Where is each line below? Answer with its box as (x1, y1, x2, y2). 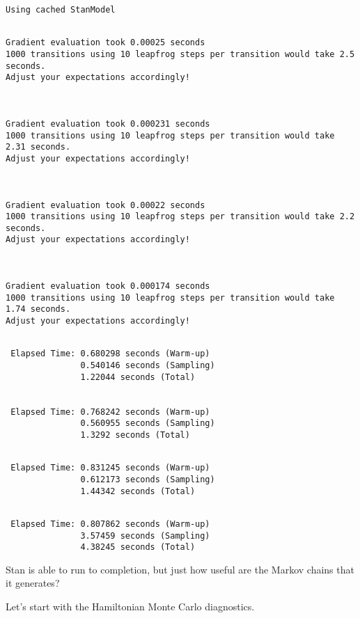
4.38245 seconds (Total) (80, 542, 196, 553)
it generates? (6, 576, 60, 590)
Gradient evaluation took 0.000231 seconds (6, 118, 210, 129)
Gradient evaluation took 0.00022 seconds (6, 200, 205, 210)
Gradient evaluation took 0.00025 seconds (6, 38, 205, 48)
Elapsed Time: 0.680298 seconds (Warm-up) (10, 349, 210, 359)
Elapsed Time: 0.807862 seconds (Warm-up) (10, 518, 210, 529)
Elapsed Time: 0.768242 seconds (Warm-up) (10, 406, 210, 417)
